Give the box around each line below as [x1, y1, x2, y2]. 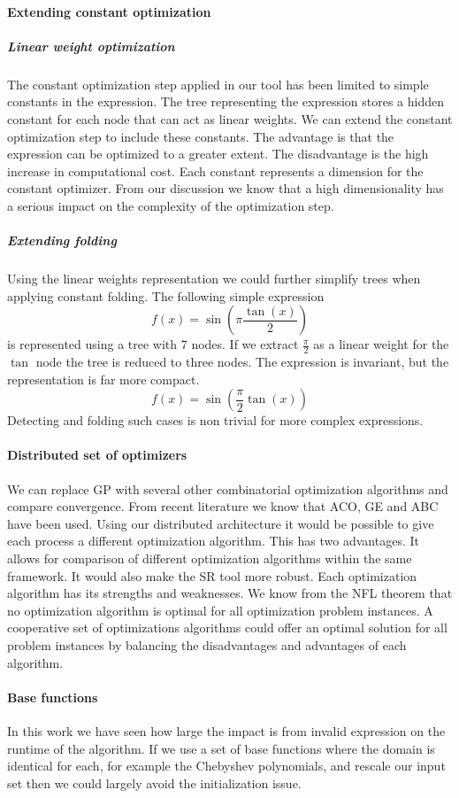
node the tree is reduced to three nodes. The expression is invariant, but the [35, 353, 449, 371]
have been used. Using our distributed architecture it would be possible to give [7, 514, 434, 532]
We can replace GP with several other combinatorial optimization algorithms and [7, 479, 448, 498]
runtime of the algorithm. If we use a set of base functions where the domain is [7, 739, 435, 757]
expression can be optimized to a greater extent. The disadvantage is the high [7, 144, 429, 163]
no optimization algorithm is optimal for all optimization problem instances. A [7, 600, 433, 619]
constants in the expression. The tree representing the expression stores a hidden [7, 92, 445, 111]
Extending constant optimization [7, 2, 211, 20]
